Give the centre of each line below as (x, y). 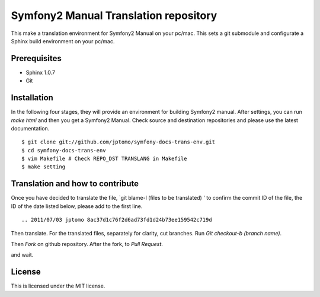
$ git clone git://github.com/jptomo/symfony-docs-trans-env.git (119, 142)
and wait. (22, 255)
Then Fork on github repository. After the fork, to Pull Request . (87, 244)
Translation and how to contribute (75, 184)
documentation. (30, 128)
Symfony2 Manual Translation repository (114, 15)
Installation (32, 98)
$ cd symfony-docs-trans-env (64, 150)
